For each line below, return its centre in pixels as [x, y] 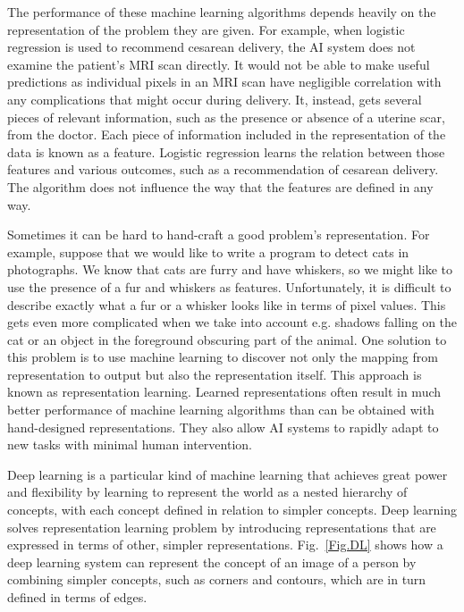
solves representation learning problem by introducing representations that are [222, 527]
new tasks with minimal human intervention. [130, 444]
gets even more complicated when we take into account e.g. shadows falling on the [232, 322]
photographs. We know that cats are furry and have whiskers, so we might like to [230, 269]
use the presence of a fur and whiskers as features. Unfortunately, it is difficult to [229, 286]
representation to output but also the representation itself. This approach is [215, 374]
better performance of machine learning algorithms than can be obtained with [221, 410]
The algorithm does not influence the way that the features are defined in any [220, 186]
